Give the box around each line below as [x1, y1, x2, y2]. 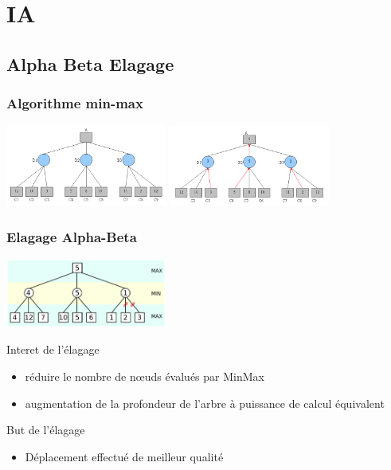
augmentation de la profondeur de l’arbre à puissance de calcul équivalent [25, 394, 385, 411]
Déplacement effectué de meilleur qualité [25, 448, 224, 464]
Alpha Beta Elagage [6, 51, 174, 76]
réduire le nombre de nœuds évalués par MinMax [25, 367, 264, 384]
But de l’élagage [6, 421, 85, 438]
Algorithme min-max [6, 93, 143, 113]
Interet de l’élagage [6, 341, 100, 358]
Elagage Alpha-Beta [6, 226, 137, 246]
